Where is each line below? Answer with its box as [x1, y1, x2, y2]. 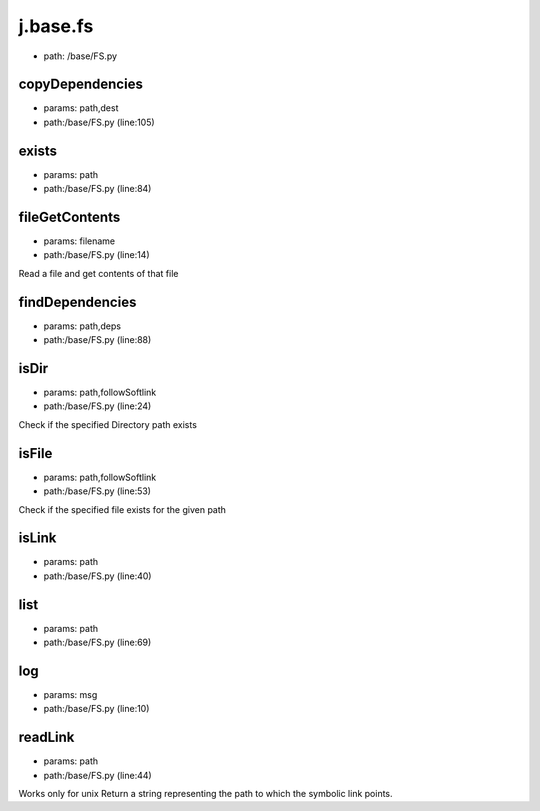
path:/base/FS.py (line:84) [43, 183, 152, 195]
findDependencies [18, 293, 137, 310]
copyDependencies [18, 76, 144, 93]
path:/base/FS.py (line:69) [43, 636, 152, 649]
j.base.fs [18, 15, 94, 37]
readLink [18, 729, 75, 746]
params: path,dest [43, 102, 119, 114]
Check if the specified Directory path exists [18, 418, 197, 430]
